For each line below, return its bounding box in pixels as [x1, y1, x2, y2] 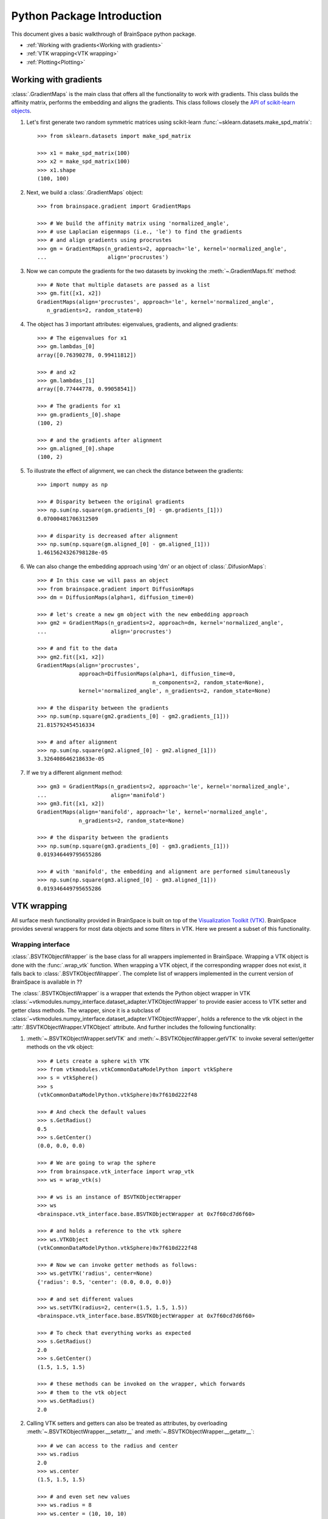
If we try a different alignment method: [26, 769, 123, 776]
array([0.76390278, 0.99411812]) [37, 351, 137, 358]
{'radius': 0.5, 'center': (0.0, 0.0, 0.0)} [37, 1278, 173, 1285]
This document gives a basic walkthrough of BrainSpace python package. [11, 30, 197, 38]
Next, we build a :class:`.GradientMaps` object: [26, 188, 143, 196]
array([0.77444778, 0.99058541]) [37, 386, 137, 393]
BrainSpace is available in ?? [11, 978, 83, 986]
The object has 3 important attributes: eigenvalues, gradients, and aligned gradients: [26, 320, 238, 327]
